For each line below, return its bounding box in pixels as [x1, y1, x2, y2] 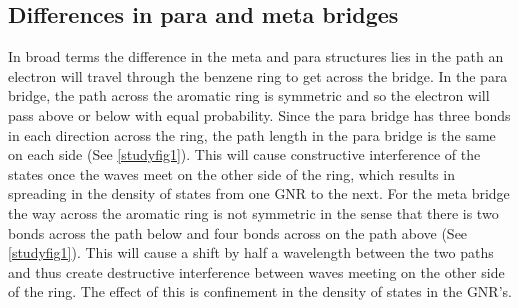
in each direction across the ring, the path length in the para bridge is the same [8, 124, 496, 145]
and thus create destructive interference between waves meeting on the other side [8, 261, 505, 282]
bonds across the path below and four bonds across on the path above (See [8, 222, 468, 243]
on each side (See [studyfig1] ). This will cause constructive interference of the [8, 144, 481, 165]
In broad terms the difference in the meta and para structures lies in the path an [8, 46, 504, 67]
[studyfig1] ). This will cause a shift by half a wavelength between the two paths [8, 242, 494, 263]
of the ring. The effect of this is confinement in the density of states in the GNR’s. [8, 281, 512, 302]
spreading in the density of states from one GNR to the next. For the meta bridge [8, 183, 510, 204]
